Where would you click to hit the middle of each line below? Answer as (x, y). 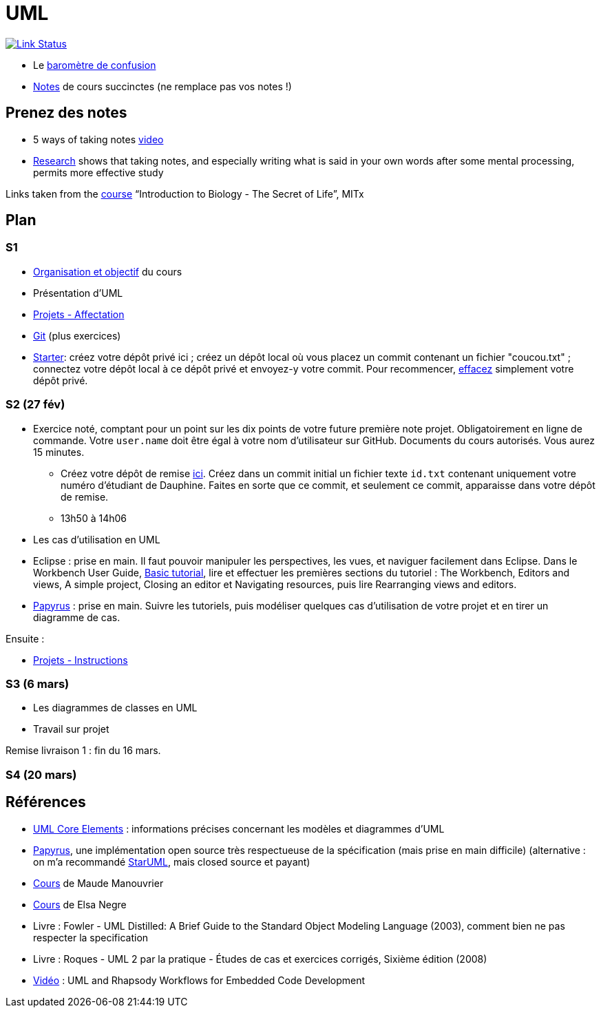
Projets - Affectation (79, 314)
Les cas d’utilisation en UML (97, 539)
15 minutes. (59, 452)
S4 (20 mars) (41, 774)
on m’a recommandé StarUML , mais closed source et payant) (172, 861)
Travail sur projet (71, 729)
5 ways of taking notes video (98, 139)
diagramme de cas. (77, 617)
